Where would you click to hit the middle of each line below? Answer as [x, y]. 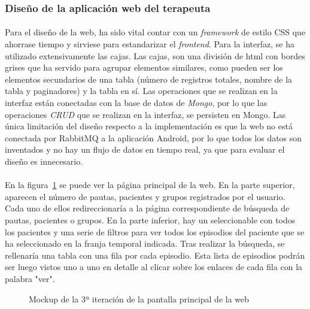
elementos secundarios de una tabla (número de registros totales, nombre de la [149, 79]
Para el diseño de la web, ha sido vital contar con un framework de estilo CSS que [155, 32]
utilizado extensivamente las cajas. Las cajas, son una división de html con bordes [155, 55]
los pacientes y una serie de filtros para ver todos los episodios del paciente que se [155, 231]
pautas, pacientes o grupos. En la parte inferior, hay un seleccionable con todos [150, 219]
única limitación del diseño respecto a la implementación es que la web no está [149, 126]
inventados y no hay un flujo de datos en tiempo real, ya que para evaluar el [145, 149]
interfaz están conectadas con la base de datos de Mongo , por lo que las [136, 102]
